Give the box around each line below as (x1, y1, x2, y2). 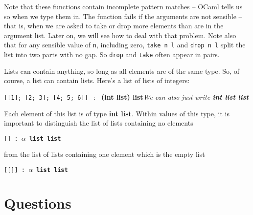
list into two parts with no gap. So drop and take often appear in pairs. (4, 49, 220, 60)
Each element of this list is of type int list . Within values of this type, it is (4, 108, 230, 118)
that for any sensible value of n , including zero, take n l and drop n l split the (4, 40, 246, 50)
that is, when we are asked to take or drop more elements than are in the (4, 21, 224, 31)
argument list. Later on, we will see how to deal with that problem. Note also (4, 30, 236, 40)
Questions (4, 193, 71, 213)
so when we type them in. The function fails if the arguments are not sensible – (4, 11, 242, 21)
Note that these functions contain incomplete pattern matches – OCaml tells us (4, 1, 243, 11)
